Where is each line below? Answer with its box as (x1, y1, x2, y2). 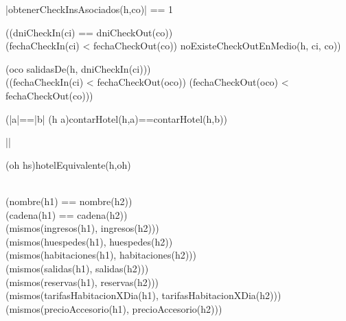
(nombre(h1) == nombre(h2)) (5, 193, 132, 208)
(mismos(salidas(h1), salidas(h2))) (5, 261, 149, 275)
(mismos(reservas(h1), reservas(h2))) (5, 274, 159, 289)
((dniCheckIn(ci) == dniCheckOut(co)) (5, 25, 173, 39)
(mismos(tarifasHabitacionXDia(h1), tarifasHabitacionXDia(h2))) (5, 288, 281, 302)
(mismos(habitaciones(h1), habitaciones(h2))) (5, 248, 196, 262)
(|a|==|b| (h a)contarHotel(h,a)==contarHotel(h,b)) (5, 111, 227, 126)
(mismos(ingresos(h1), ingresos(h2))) (5, 221, 159, 235)
